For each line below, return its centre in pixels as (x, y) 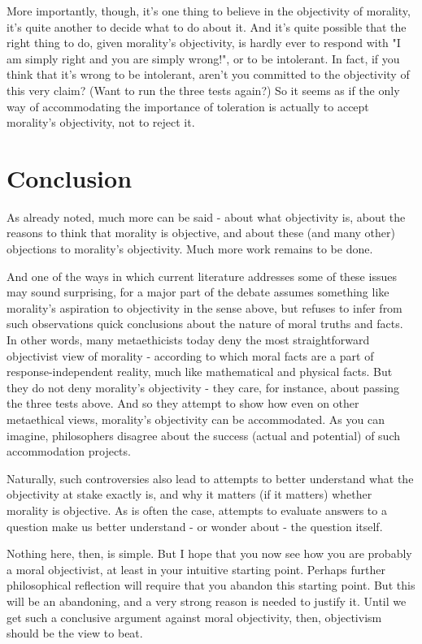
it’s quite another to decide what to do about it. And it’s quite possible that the (207, 26)
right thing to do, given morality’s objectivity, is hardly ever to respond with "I (204, 43)
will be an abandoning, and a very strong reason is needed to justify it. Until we (207, 601)
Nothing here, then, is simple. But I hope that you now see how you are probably (209, 553)
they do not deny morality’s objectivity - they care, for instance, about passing (203, 387)
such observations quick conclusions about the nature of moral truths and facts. (205, 324)
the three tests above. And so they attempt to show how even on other (183, 403)
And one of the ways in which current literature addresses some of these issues (202, 276)
